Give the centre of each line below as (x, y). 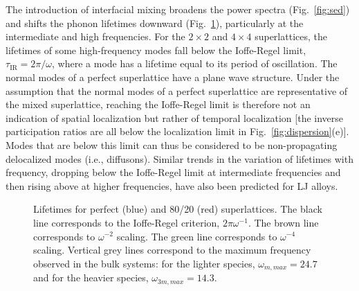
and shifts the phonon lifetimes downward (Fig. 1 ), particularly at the (155, 23)
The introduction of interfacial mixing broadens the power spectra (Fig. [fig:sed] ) (178, 9)
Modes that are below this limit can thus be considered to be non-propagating (172, 144)
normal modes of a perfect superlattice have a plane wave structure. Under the (173, 77)
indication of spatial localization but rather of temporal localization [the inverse (175, 117)
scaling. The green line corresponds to (197, 236)
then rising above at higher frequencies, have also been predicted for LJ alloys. (172, 185)
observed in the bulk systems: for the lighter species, (144, 263)
